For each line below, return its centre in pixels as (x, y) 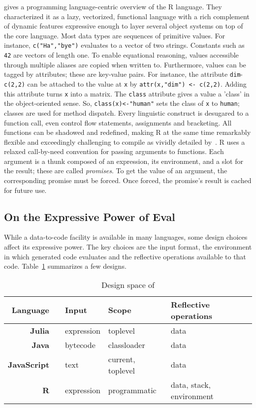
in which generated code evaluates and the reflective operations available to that (125, 256)
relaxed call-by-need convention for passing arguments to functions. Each (114, 151)
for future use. (25, 190)
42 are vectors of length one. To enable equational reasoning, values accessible (121, 55)
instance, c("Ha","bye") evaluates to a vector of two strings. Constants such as (124, 45)
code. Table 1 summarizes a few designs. (65, 266)
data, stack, (191, 384)
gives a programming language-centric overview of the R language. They (113, 6)
